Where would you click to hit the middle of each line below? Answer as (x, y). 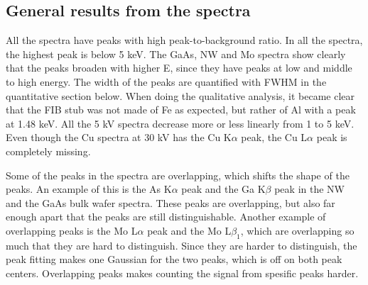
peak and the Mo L (189, 230)
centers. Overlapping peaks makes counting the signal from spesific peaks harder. (182, 273)
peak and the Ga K (223, 189)
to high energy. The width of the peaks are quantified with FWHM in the (166, 81)
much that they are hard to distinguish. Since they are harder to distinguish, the (182, 245)
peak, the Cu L (274, 137)
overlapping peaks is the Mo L (72, 230)
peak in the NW (309, 189)
